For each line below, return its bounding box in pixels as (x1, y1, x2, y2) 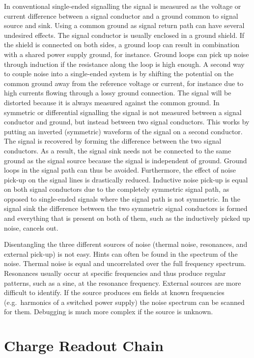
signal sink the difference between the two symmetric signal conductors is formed (4, 203, 248, 213)
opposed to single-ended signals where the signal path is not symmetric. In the (4, 193, 240, 204)
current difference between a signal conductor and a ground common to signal (4, 10, 238, 21)
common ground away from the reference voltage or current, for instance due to (4, 78, 244, 88)
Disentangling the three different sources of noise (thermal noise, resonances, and (4, 239, 248, 249)
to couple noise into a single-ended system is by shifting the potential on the (4, 68, 234, 79)
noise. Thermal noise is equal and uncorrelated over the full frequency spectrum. (4, 258, 246, 268)
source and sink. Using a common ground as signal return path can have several (4, 20, 245, 30)
